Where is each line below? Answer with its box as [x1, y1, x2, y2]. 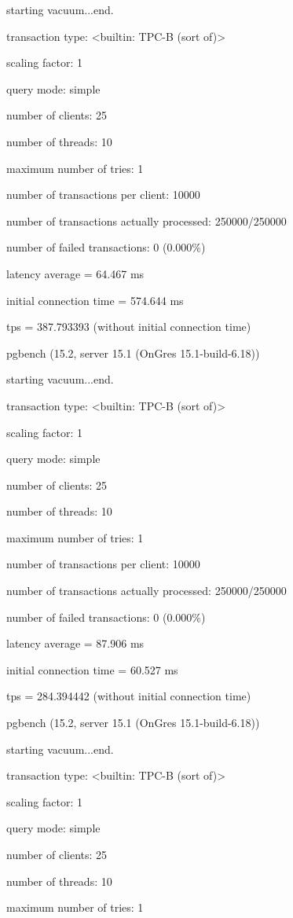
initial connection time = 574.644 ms [6, 292, 184, 308]
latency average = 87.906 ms [6, 635, 145, 652]
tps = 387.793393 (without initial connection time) [6, 318, 251, 335]
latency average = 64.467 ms [6, 265, 145, 281]
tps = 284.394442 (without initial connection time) [6, 688, 251, 704]
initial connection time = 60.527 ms [6, 661, 178, 677]
